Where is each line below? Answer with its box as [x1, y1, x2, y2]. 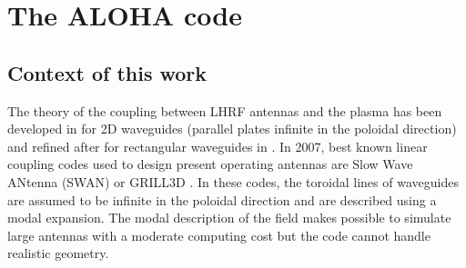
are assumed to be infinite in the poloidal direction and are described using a [7, 190, 437, 209]
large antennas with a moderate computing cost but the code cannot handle [7, 225, 431, 244]
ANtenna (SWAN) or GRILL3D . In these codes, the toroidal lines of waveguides [7, 172, 459, 191]
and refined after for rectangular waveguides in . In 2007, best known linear [7, 136, 428, 155]
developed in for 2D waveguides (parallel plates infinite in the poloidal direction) [7, 119, 457, 138]
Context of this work [7, 58, 208, 86]
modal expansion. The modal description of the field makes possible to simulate [7, 208, 451, 227]
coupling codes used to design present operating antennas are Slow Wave [7, 154, 413, 174]
